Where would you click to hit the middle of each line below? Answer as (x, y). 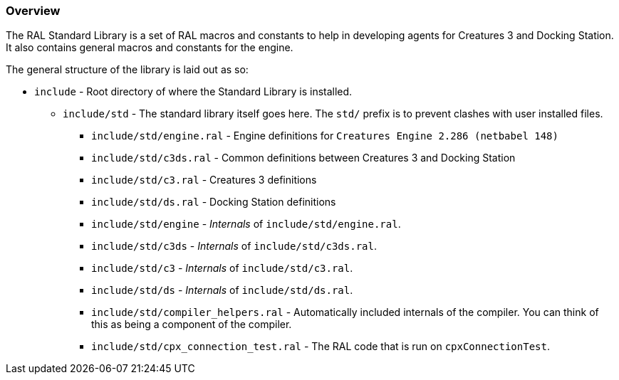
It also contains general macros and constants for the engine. (150, 48)
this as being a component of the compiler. (192, 324)
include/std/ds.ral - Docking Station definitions (214, 202)
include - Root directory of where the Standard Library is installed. (193, 92)
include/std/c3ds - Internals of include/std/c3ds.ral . (234, 246)
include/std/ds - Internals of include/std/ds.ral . (222, 290)
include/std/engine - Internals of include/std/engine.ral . (246, 224)
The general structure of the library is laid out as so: (127, 70)
